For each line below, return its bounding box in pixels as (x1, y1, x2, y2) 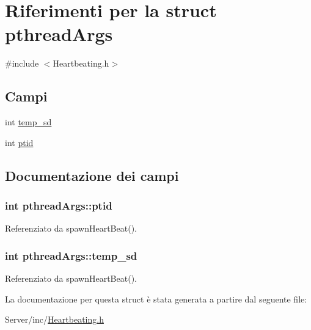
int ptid (5, 136, 34, 148)
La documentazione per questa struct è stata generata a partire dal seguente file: (5, 292, 307, 305)
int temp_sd (5, 116, 52, 128)
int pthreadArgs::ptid (5, 198, 112, 213)
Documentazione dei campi (5, 166, 179, 185)
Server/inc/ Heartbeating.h (5, 313, 104, 326)
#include (5, 57, 39, 70)
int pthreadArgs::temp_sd (5, 248, 137, 263)
